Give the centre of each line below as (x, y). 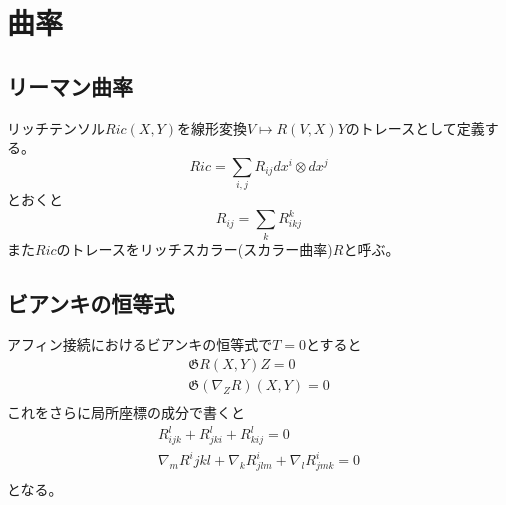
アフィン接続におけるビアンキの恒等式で (140, 344)
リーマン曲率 (70, 85)
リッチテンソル (56, 127)
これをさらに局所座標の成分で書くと (126, 412)
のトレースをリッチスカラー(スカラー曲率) (194, 248)
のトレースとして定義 (415, 127)
